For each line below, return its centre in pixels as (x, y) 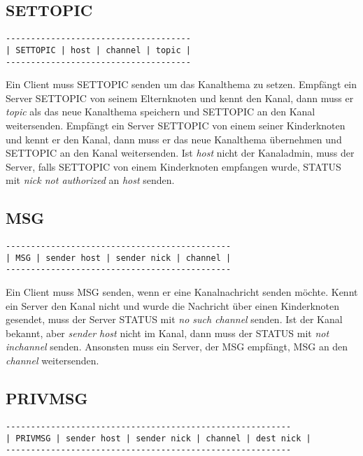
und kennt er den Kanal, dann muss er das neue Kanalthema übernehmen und (174, 139)
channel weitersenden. (52, 361)
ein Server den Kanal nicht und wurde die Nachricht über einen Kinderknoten (173, 305)
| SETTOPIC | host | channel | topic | (98, 50)
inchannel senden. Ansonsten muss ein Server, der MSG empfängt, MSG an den (177, 347)
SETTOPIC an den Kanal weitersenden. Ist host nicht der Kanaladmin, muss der (180, 153)
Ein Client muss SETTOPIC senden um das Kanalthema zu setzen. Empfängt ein (181, 84)
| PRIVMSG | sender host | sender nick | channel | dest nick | (158, 438)
